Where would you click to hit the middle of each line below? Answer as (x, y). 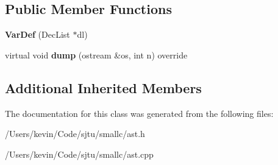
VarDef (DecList (37, 34)
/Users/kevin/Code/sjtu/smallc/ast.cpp (79, 154)
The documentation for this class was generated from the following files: (139, 113)
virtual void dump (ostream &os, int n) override (96, 54)
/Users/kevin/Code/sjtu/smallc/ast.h (75, 134)
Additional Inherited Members (103, 87)
